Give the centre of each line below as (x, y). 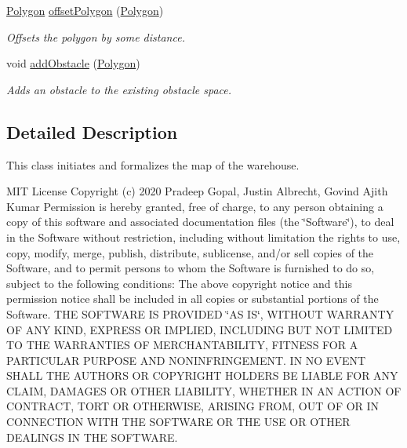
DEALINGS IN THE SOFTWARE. (92, 437)
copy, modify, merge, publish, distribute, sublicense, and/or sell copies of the (190, 252)
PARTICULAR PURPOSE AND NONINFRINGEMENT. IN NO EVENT (186, 360)
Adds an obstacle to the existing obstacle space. (119, 89)
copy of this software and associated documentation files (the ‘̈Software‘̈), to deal (200, 222)
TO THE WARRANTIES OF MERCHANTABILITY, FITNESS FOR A (182, 345)
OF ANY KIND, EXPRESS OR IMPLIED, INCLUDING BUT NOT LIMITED (200, 329)
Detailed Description (92, 131)
